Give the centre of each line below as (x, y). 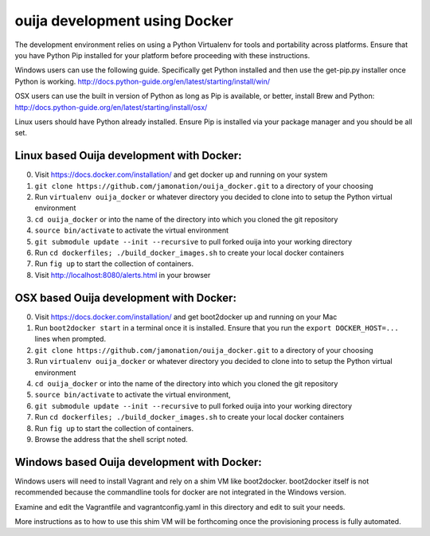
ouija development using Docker (124, 21)
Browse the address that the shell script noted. (111, 439)
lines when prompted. (70, 339)
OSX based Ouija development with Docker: (125, 297)
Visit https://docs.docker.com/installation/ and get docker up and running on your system (181, 174)
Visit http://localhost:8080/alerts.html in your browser (123, 275)
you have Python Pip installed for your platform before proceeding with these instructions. (162, 55)
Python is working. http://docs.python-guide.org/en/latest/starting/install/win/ (143, 81)
